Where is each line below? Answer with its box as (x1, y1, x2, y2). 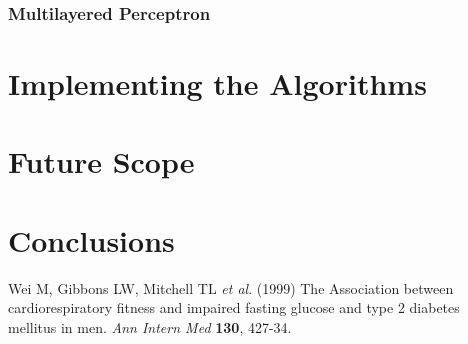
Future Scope (8, 141, 195, 182)
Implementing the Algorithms (8, 63, 427, 104)
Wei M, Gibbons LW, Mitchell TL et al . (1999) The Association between (8, 277, 454, 298)
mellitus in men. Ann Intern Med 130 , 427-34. (8, 316, 292, 337)
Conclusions (8, 219, 175, 260)
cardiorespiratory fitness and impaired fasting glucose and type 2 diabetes (8, 297, 460, 318)
